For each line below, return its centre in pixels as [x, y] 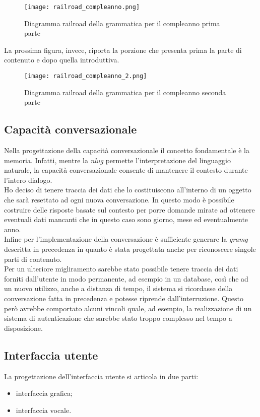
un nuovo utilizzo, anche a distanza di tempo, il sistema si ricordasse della [118, 288]
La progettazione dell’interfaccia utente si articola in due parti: [101, 376]
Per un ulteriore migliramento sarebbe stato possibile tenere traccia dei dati [121, 269]
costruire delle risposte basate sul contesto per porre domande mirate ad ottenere [129, 209]
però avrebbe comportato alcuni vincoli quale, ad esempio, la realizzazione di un [128, 308]
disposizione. [23, 328]
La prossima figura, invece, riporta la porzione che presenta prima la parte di [123, 50]
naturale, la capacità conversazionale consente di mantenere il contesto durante [126, 170]
